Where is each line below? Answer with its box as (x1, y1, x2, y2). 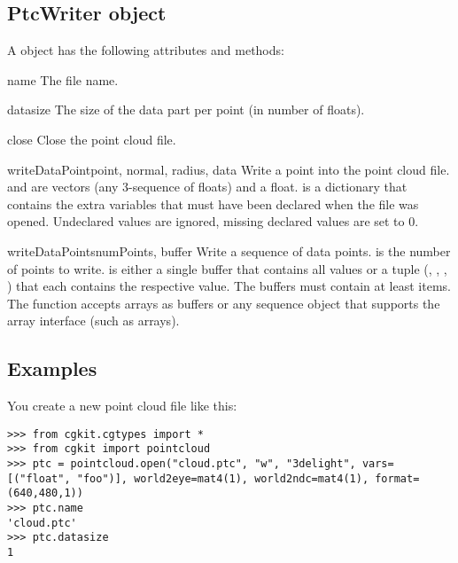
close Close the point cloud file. (7, 129, 176, 148)
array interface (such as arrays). (7, 311, 180, 330)
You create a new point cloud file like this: (7, 396, 237, 415)
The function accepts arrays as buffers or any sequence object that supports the (7, 293, 440, 312)
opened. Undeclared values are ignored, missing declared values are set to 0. (7, 212, 419, 231)
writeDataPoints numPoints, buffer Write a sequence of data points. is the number (7, 241, 451, 260)
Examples (7, 355, 97, 382)
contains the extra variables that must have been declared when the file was (7, 194, 419, 213)
